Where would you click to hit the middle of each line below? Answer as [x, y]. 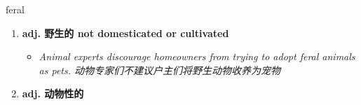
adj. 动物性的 [53, 93]
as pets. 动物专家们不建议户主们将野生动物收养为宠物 [160, 70]
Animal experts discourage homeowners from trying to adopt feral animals [197, 56]
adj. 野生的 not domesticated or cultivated [125, 33]
